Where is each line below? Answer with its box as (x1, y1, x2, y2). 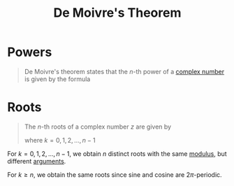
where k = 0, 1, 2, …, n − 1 (24, 136, 96, 144)
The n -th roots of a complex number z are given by (24, 122, 172, 131)
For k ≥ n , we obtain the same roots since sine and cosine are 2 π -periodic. (7, 170, 222, 179)
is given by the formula (24, 75, 91, 83)
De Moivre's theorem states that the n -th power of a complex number (24, 67, 225, 76)
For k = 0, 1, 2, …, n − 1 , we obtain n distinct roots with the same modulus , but (7, 149, 227, 158)
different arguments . (7, 157, 66, 165)
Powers (7, 44, 52, 60)
